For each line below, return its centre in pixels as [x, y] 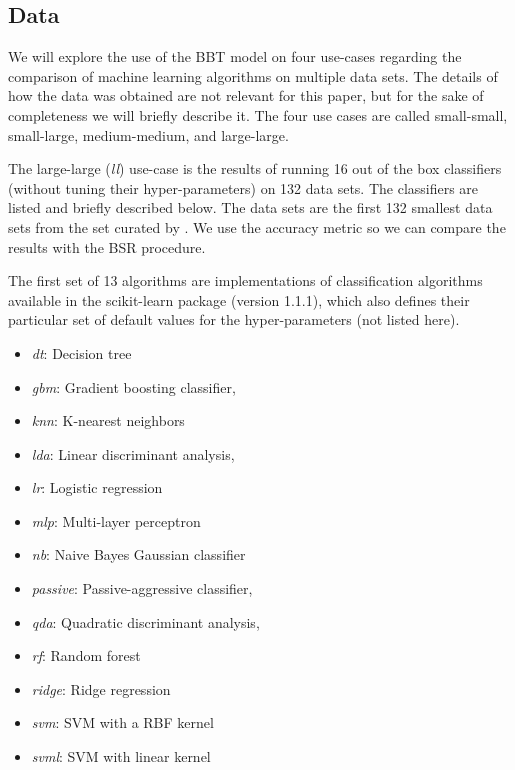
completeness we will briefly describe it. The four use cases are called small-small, [258, 114]
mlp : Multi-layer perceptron [116, 520]
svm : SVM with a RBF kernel [122, 722]
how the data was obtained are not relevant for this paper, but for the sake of [246, 95]
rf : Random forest [86, 655]
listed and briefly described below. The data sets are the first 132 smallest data [250, 207]
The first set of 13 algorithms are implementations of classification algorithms [245, 280]
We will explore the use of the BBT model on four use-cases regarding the [235, 56]
